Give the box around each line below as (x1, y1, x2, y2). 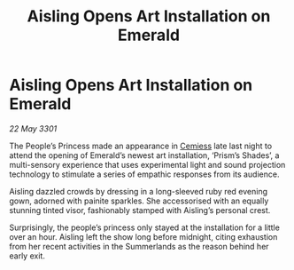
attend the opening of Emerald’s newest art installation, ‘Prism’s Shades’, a (9, 149, 280, 161)
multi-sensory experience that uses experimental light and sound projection (9, 159, 286, 170)
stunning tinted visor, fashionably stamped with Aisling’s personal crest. (9, 204, 271, 215)
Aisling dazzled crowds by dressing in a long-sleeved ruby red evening (9, 186, 268, 196)
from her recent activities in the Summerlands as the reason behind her (9, 241, 269, 251)
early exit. (9, 250, 46, 261)
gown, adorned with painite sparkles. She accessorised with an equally (9, 195, 269, 206)
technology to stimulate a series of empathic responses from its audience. (9, 169, 280, 179)
